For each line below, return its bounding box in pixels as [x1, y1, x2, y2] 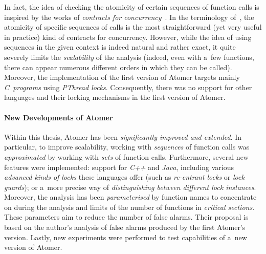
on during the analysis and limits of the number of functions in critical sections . [4, 201, 255, 212]
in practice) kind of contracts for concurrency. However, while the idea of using [4, 31, 252, 42]
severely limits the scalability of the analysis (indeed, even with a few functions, [4, 51, 254, 62]
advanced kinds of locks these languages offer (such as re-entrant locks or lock [4, 172, 245, 182]
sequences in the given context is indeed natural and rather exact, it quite [4, 41, 236, 52]
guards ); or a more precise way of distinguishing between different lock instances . [4, 181, 256, 192]
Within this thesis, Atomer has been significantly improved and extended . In [4, 131, 242, 142]
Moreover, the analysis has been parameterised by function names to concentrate [4, 192, 257, 202]
